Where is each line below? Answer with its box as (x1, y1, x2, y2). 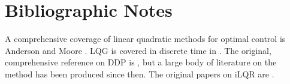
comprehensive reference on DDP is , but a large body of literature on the (5, 56, 277, 68)
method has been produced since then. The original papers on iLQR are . (5, 67, 274, 80)
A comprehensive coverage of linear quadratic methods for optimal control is (5, 32, 286, 45)
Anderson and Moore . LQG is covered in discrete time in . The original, (5, 44, 271, 56)
